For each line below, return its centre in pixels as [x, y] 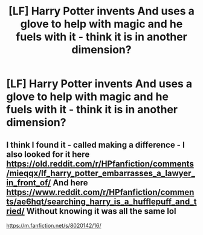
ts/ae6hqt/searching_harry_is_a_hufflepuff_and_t [101, 201]
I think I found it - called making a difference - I [96, 144]
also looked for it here [48, 154]
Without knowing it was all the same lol [101, 211]
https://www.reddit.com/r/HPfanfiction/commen [100, 192]
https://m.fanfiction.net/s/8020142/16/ [54, 226]
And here [70, 183]
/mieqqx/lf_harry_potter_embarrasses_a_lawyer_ [101, 173]
